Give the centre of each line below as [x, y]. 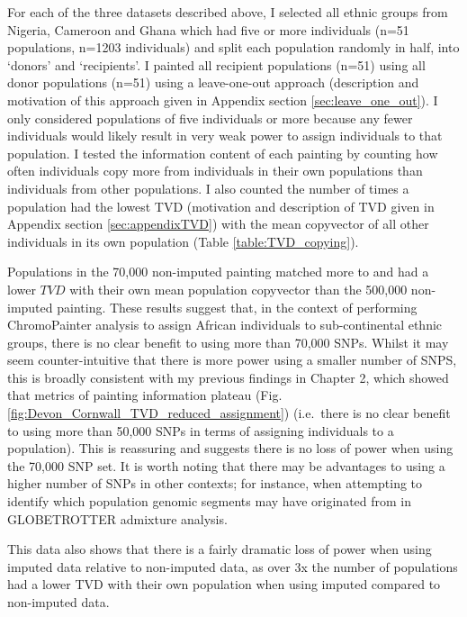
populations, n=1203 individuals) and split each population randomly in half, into [233, 47]
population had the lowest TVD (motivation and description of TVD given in [221, 206]
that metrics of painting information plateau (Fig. [145, 395]
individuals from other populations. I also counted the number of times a [208, 188]
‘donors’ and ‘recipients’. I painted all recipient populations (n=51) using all [216, 64]
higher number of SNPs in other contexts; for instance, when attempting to [215, 483]
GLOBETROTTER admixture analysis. [117, 518]
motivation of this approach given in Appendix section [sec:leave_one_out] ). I [223, 100]
